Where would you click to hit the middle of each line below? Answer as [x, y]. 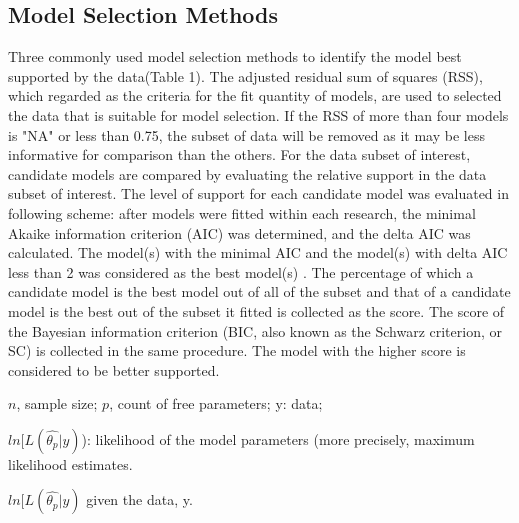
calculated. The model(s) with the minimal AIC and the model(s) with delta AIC [258, 252]
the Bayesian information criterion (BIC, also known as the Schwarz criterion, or [255, 330]
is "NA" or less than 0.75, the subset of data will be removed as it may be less [246, 134]
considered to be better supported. [114, 369]
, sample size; [57, 403]
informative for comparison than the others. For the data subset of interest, [239, 154]
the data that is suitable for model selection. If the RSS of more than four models [258, 114]
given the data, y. [139, 499]
